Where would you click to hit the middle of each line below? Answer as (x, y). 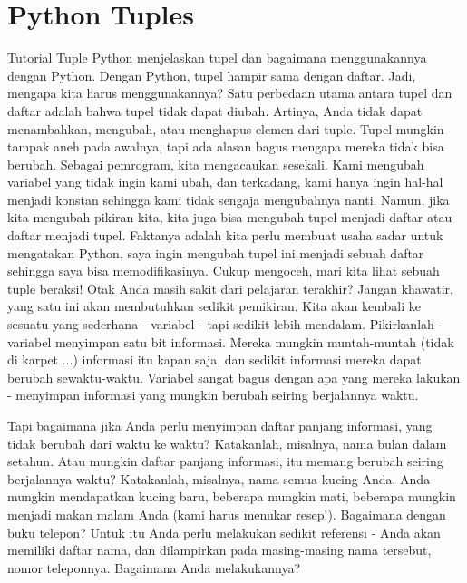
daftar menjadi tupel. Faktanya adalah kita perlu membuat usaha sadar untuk (225, 235)
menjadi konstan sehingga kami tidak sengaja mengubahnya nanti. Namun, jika (229, 199)
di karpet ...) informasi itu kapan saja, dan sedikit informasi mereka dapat (214, 360)
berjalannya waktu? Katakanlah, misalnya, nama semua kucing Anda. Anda (219, 478)
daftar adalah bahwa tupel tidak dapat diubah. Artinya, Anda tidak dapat (215, 110)
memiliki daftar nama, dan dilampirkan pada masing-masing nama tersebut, (219, 550)
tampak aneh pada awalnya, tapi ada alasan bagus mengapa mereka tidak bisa (226, 146)
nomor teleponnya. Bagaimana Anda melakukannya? (154, 567)
